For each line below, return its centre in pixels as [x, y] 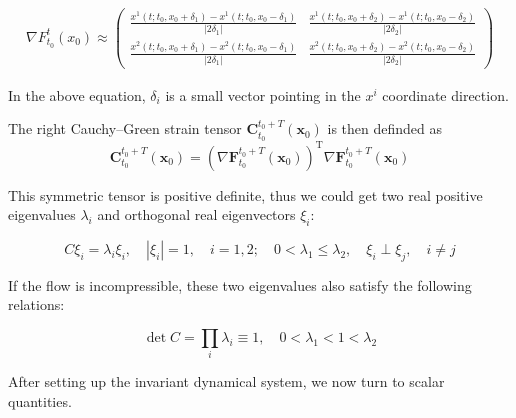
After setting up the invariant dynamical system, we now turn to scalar [226, 381]
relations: [36, 304]
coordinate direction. [445, 94]
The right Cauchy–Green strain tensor [125, 128]
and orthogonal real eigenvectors [196, 214]
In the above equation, [77, 94]
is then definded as [385, 128]
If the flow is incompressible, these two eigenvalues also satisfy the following [240, 284]
